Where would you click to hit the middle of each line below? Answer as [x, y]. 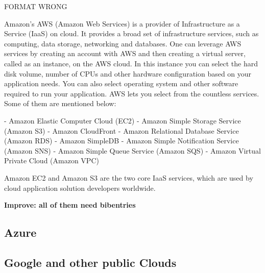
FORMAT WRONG [36, 6]
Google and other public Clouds [90, 262]
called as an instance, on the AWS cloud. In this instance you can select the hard [131, 63]
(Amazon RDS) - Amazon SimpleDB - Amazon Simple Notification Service [122, 141]
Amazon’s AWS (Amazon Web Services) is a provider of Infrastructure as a [122, 23]
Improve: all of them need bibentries [70, 205]
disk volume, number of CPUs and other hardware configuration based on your [128, 73]
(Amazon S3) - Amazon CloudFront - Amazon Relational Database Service [122, 130]
